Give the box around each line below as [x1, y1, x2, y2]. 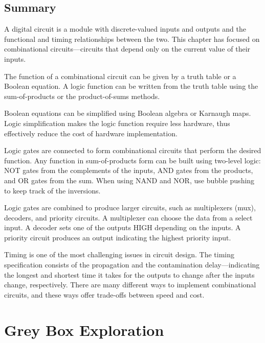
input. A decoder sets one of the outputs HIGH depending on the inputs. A [4, 222, 241, 233]
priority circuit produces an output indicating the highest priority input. [4, 232, 231, 242]
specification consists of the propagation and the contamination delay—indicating [4, 259, 260, 270]
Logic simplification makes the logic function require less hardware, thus [4, 117, 230, 128]
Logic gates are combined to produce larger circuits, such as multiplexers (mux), [4, 202, 256, 213]
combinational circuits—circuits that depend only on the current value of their [4, 43, 251, 54]
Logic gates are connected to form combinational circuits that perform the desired [4, 145, 261, 156]
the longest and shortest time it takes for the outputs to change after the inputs [4, 269, 255, 280]
